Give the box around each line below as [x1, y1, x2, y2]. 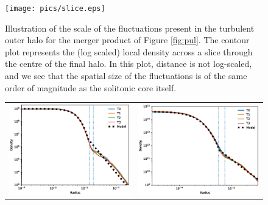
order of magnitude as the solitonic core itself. [5, 81, 177, 94]
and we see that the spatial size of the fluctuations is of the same [5, 69, 247, 82]
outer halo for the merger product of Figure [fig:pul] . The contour [5, 33, 250, 46]
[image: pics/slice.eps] [5, 4, 105, 13]
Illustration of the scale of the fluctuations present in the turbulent [5, 21, 255, 34]
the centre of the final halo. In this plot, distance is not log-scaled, [5, 57, 252, 70]
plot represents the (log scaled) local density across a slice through [5, 45, 253, 58]
